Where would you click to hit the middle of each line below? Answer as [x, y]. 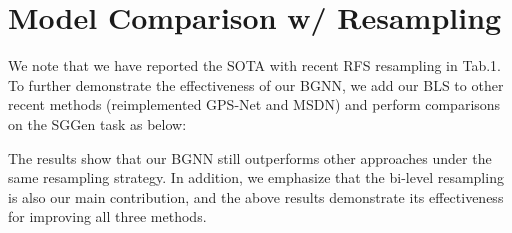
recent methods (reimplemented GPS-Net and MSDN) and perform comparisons [254, 104]
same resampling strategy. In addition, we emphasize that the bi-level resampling [256, 177]
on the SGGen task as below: [97, 123]
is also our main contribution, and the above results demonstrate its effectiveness [256, 196]
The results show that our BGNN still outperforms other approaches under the [250, 157]
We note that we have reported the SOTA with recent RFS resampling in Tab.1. [254, 65]
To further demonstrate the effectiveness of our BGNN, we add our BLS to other [256, 84]
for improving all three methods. [107, 216]
